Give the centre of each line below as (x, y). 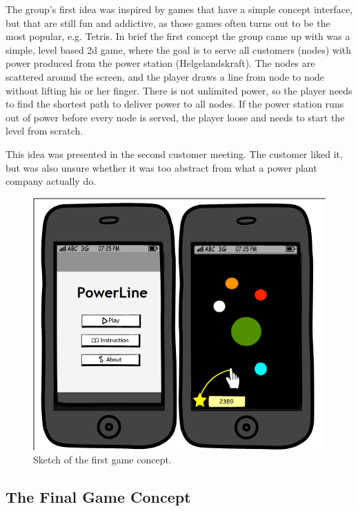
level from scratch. (44, 131)
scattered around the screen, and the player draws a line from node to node (165, 76)
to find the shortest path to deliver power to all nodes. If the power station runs (175, 104)
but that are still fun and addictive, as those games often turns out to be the (168, 22)
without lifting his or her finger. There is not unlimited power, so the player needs (179, 90)
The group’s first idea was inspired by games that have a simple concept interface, (179, 9)
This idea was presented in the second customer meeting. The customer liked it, (174, 153)
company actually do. (51, 181)
